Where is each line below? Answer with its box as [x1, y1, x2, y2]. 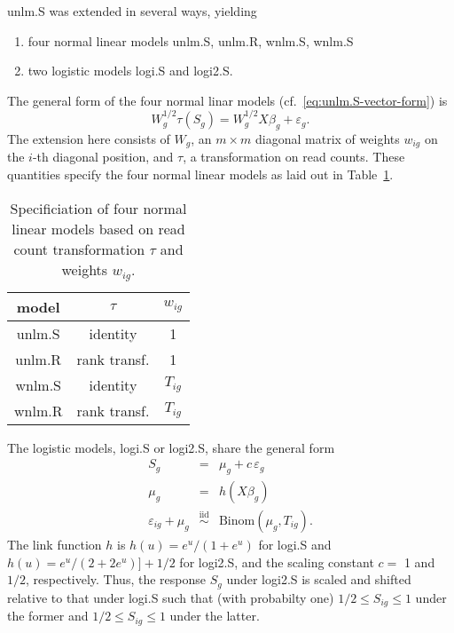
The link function [7, 535, 102, 554]
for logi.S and [258, 535, 332, 554]
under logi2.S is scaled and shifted [226, 570, 411, 589]
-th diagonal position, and [32, 147, 174, 166]
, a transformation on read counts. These [183, 147, 405, 166]
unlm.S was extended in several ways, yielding [7, 2, 257, 20]
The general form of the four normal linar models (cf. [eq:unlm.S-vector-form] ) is [7, 91, 448, 109]
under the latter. [169, 606, 260, 625]
